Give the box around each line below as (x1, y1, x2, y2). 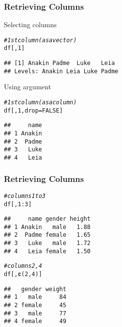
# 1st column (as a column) (4, 99, 77, 106)
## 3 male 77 (4, 310, 66, 317)
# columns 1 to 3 (4, 192, 46, 199)
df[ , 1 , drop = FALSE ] (4, 107, 63, 114)
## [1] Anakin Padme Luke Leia (4, 60, 115, 67)
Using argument (4, 82, 51, 92)
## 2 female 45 (4, 302, 66, 309)
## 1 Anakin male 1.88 (4, 223, 91, 230)
